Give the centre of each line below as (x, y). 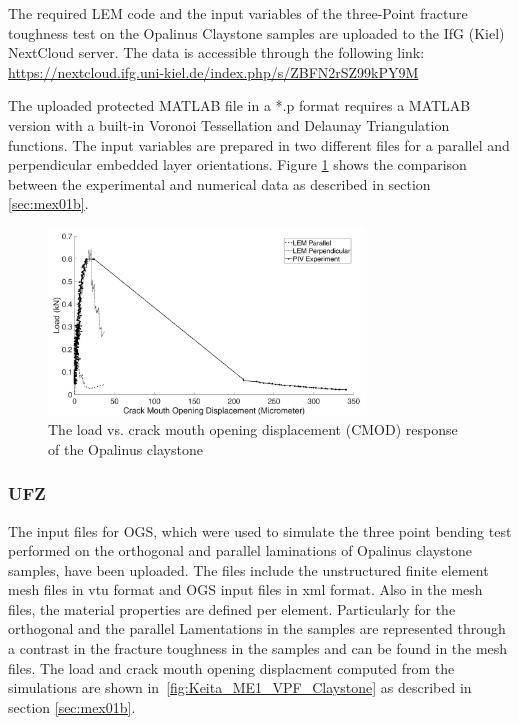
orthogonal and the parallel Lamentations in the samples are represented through (257, 628)
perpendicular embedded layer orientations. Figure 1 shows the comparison (237, 164)
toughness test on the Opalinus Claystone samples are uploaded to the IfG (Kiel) (256, 32)
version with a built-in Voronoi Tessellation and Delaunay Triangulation (229, 124)
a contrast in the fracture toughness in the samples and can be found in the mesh (258, 648)
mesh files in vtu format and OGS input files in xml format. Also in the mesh (245, 589)
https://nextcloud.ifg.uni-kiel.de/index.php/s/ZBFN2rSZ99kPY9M (213, 71)
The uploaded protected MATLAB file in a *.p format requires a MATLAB (239, 105)
